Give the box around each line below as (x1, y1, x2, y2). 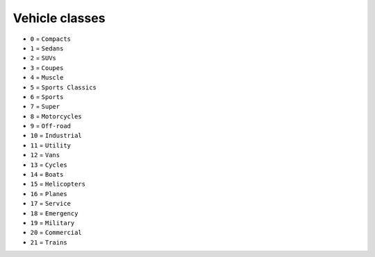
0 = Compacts (30, 35, 72, 43)
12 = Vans (30, 151, 60, 159)
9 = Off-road (30, 122, 72, 130)
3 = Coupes (30, 63, 64, 72)
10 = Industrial (30, 132, 83, 140)
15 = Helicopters (30, 180, 86, 188)
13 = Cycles (30, 160, 67, 169)
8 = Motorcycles (30, 112, 83, 121)
